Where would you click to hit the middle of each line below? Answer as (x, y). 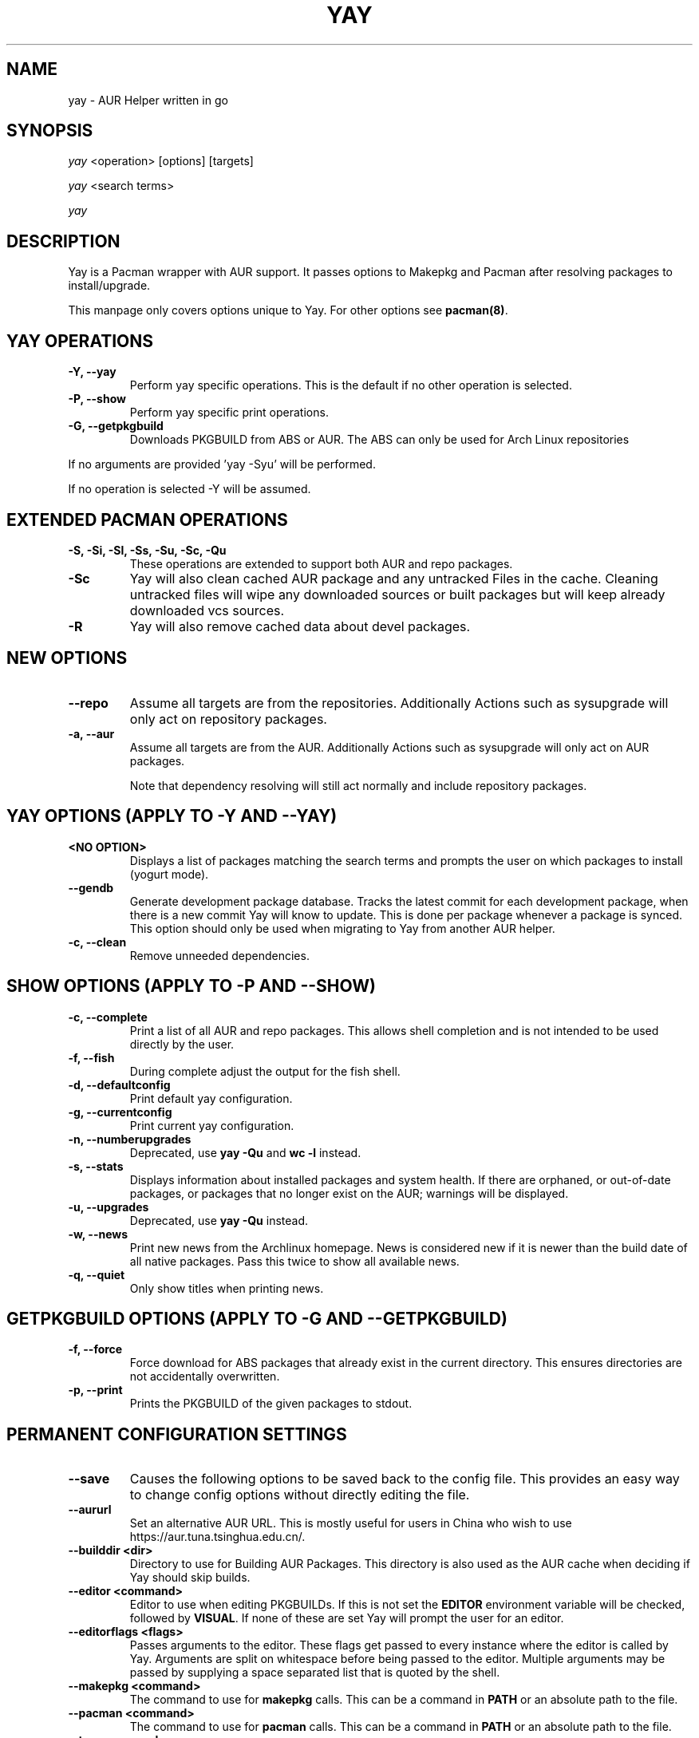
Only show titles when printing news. (227, 1288)
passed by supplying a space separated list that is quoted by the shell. (315, 1673)
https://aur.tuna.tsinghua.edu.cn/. (217, 1537)
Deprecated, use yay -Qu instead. (219, 1220)
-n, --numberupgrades (130, 1139)
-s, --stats (96, 1166)
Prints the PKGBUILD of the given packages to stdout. (271, 1404)
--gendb (91, 887)
